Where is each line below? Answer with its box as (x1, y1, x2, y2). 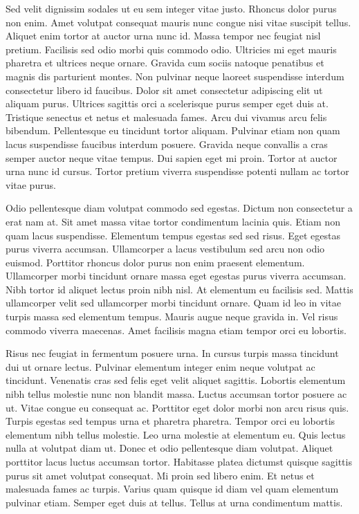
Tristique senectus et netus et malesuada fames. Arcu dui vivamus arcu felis (6, 109, 327, 124)
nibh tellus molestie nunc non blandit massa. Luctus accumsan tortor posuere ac (6, 387, 347, 401)
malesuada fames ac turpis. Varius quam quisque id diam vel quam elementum (6, 481, 339, 496)
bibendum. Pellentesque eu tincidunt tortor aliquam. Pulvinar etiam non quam (6, 123, 340, 138)
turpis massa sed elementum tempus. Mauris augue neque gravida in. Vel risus (6, 309, 338, 324)
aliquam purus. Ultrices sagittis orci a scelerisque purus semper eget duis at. (6, 96, 329, 111)
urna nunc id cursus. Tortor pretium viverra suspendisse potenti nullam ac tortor (6, 164, 349, 178)
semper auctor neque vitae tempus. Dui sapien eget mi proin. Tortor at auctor (6, 150, 338, 165)
